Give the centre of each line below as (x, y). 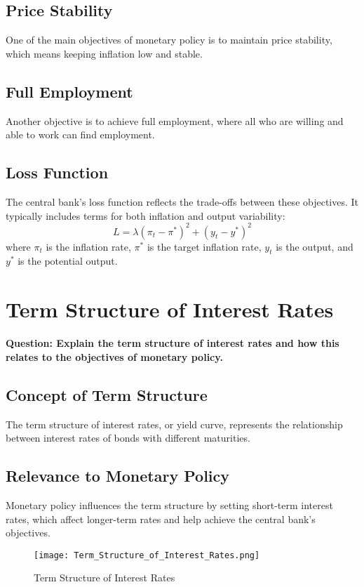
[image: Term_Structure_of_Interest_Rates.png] (147, 555)
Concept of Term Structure (107, 394)
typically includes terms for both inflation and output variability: (146, 215)
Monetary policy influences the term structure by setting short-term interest (169, 504)
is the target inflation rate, (204, 246)
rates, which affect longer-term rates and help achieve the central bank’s (161, 519)
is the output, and (315, 246)
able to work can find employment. (80, 134)
